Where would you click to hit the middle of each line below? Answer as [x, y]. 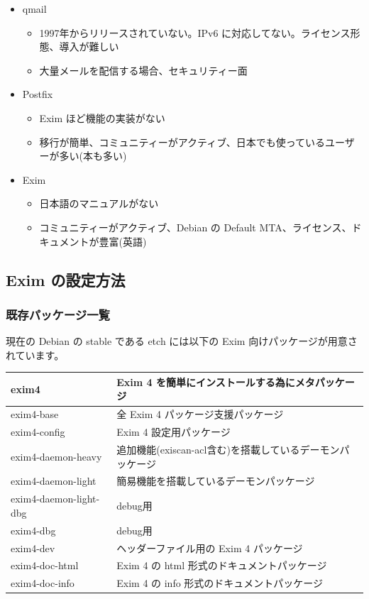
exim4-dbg [33, 530]
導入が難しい [89, 46]
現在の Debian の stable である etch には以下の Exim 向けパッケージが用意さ [182, 341]
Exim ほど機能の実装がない [102, 117]
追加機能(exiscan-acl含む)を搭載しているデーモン [228, 449]
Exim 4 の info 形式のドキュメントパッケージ [220, 583]
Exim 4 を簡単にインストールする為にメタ [216, 381]
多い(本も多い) [93, 156]
